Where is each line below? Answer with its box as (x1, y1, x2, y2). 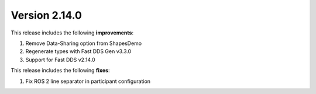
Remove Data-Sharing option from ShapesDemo (25, 40, 142, 47)
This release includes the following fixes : (11, 67, 110, 74)
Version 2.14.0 (11, 9, 82, 22)
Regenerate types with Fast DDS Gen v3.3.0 (25, 48, 132, 55)
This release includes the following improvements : (11, 29, 134, 36)
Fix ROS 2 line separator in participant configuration (25, 78, 151, 85)
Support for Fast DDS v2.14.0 (25, 56, 96, 63)
